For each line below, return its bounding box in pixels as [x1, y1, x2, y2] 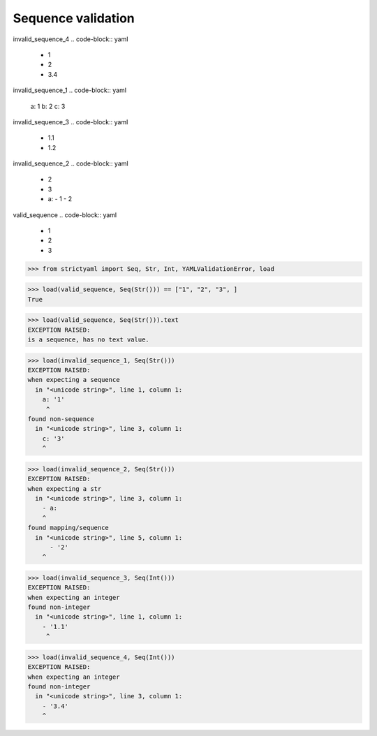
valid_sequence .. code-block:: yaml [13, 210, 117, 219]
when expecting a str [27, 485, 102, 492]
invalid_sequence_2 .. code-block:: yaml [13, 159, 128, 168]
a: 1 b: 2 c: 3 [30, 102, 66, 110]
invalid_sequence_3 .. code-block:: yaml [13, 117, 128, 126]
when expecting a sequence [27, 376, 120, 384]
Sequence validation [13, 10, 135, 26]
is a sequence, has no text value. [27, 336, 149, 344]
